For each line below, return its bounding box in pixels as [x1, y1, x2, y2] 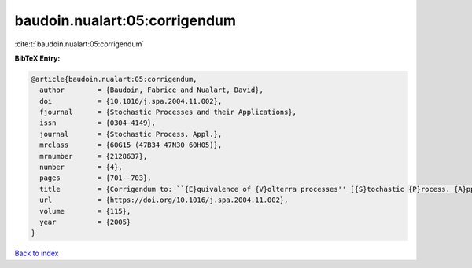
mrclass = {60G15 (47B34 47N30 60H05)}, [39, 141, 223, 149]
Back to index [14, 248, 59, 259]
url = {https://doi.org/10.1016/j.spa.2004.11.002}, [39, 196, 289, 204]
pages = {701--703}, [39, 174, 153, 182]
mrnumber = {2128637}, [39, 152, 148, 160]
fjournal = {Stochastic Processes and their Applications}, [39, 108, 297, 117]
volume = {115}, [39, 207, 131, 215]
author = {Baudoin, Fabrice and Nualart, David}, [39, 86, 264, 94]
